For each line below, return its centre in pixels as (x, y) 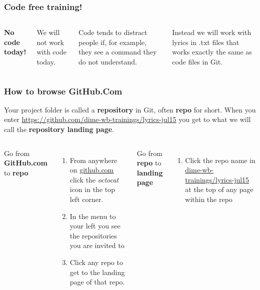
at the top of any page (219, 189)
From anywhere (93, 160)
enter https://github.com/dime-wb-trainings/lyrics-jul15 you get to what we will (127, 119)
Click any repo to (96, 262)
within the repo (209, 199)
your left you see (95, 226)
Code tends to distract (113, 32)
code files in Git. (197, 61)
